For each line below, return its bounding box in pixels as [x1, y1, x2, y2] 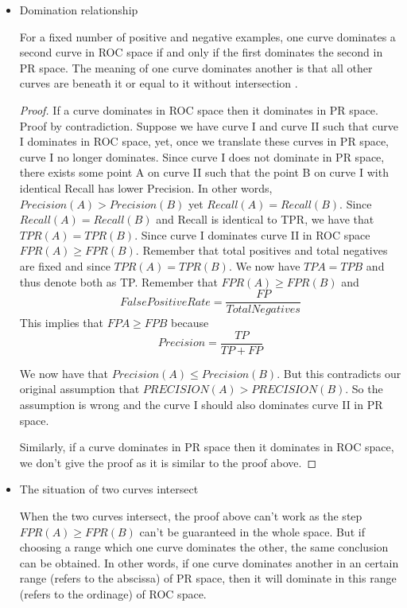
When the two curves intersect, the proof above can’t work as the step [19, 507, 362, 524]
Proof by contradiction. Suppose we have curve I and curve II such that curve [19, 117, 398, 134]
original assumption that [19, 380, 140, 397]
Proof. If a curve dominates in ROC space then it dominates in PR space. [19, 101, 378, 118]
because [171, 314, 209, 331]
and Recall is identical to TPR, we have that [156, 211, 374, 228]
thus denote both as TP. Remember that [19, 273, 218, 290]
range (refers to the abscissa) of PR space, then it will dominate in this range [19, 570, 397, 587]
